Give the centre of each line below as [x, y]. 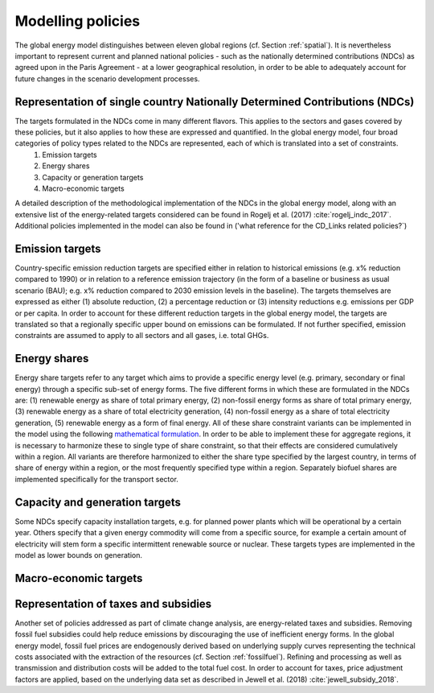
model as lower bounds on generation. [79, 555]
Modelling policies [78, 21]
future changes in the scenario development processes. [107, 78]
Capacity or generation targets [93, 177]
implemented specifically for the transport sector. [96, 479]
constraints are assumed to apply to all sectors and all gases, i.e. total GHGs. [142, 336]
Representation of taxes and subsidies [113, 604]
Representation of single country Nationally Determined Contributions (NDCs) [215, 102]
